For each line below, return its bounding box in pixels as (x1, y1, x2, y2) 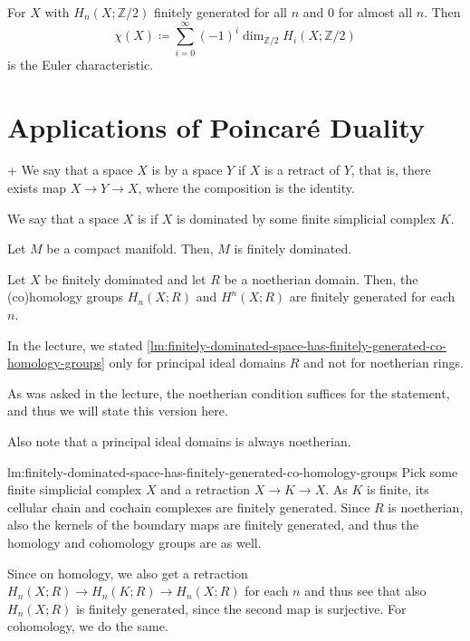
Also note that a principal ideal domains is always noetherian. (7, 431, 351, 450)
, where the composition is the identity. (138, 178, 355, 197)
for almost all (338, 3, 413, 21)
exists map (7, 178, 67, 197)
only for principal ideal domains (109, 353, 286, 372)
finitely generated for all (153, 3, 288, 21)
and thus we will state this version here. (7, 401, 228, 420)
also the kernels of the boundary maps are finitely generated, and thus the (7, 515, 419, 534)
